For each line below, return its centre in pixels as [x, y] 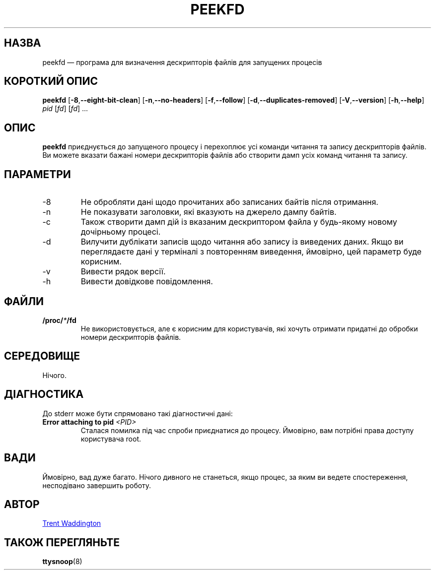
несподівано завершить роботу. [97, 485]
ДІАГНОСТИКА [44, 394]
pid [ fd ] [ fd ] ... [65, 109]
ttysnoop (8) [62, 562]
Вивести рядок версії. [123, 272]
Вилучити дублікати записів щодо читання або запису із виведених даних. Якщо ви [242, 242]
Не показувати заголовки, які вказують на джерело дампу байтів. [209, 212]
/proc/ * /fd [59, 320]
